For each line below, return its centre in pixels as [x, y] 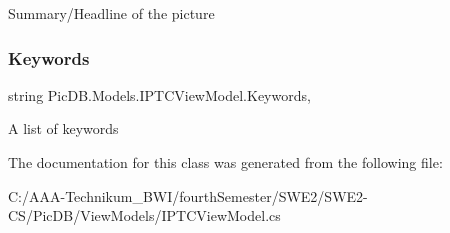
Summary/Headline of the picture [111, 13]
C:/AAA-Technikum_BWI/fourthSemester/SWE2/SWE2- [188, 195]
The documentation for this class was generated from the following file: [225, 162]
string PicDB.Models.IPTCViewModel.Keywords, [159, 94]
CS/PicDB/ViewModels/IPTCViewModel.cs [144, 215]
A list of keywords [63, 128]
